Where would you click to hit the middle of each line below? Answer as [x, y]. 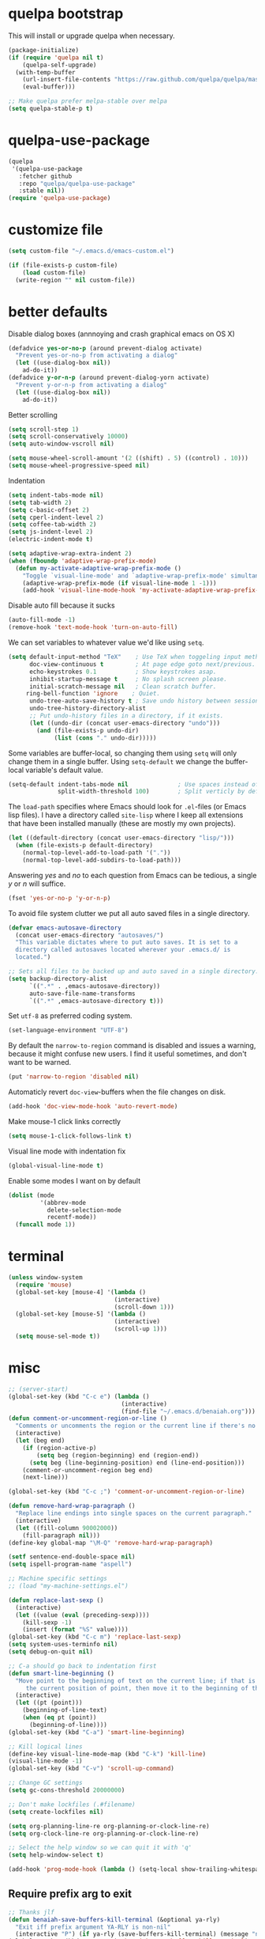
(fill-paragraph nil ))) [62, 1536]
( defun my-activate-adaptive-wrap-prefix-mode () [98, 568]
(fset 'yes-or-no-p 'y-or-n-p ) [60, 898]
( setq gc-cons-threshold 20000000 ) [67, 1790]
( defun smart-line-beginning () [61, 1673]
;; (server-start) [38, 1389]
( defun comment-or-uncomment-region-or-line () [88, 1418]
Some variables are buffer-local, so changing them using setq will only [123, 753]
